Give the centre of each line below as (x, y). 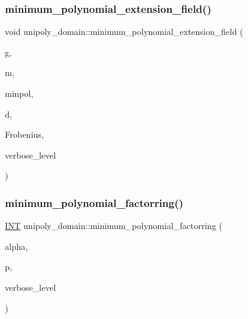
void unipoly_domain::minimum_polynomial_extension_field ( (124, 32)
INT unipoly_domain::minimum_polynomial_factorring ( (114, 226)
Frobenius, (24, 134)
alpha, (16, 246)
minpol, (19, 93)
